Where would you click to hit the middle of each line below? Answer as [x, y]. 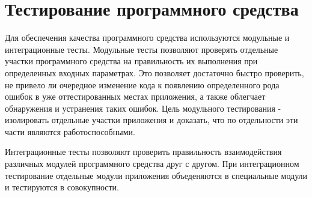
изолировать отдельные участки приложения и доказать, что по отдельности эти [151, 120]
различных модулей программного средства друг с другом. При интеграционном [152, 164]
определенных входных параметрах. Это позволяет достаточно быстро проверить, [154, 72]
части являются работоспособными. [70, 131]
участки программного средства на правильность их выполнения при [131, 61]
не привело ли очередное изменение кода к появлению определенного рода [142, 84]
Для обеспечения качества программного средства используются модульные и [147, 38]
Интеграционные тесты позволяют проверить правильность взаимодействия [143, 152]
